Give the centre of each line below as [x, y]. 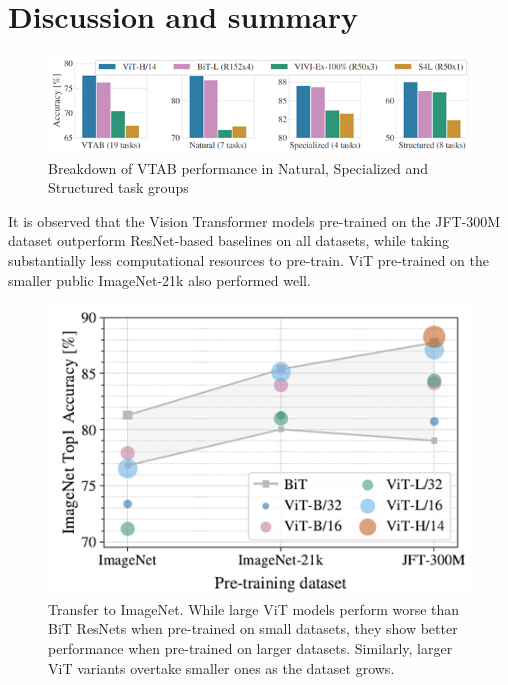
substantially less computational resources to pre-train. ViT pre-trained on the [248, 259]
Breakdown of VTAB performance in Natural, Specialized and [238, 167]
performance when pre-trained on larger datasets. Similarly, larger [250, 647]
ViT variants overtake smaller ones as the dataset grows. [221, 667]
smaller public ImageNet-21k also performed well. [159, 279]
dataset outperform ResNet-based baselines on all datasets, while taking [229, 240]
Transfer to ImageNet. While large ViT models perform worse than [254, 608]
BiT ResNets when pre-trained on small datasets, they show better [253, 628]
